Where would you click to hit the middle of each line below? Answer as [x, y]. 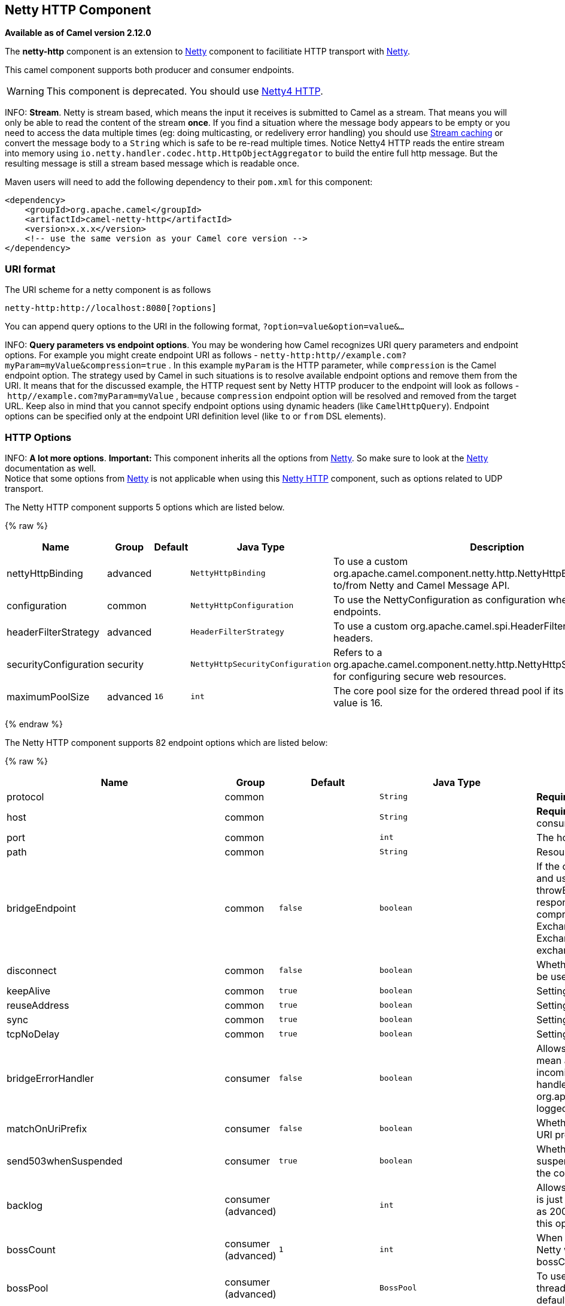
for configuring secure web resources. [420, 676]
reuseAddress [38, 1005]
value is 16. [358, 702]
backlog [25, 1205]
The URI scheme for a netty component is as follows [108, 290]
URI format [30, 269]
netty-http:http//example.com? [333, 356]
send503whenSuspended [65, 1161]
